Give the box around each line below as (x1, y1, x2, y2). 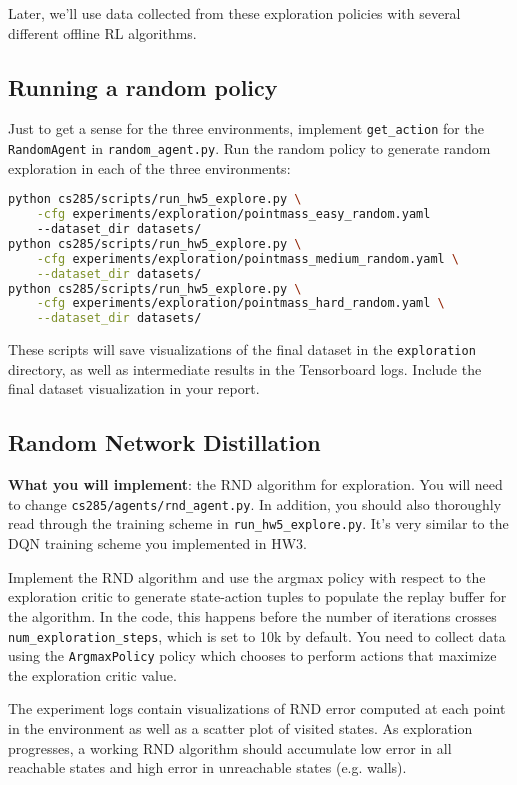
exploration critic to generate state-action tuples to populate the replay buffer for (8, 586, 507, 607)
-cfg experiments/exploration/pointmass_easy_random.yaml (36, 207, 431, 222)
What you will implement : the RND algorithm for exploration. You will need (8, 474, 503, 495)
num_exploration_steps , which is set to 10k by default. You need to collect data (8, 625, 506, 646)
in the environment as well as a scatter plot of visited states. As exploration (8, 718, 473, 738)
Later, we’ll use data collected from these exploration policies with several (8, 3, 461, 23)
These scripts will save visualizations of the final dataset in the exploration (8, 339, 476, 360)
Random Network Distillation (8, 427, 321, 458)
